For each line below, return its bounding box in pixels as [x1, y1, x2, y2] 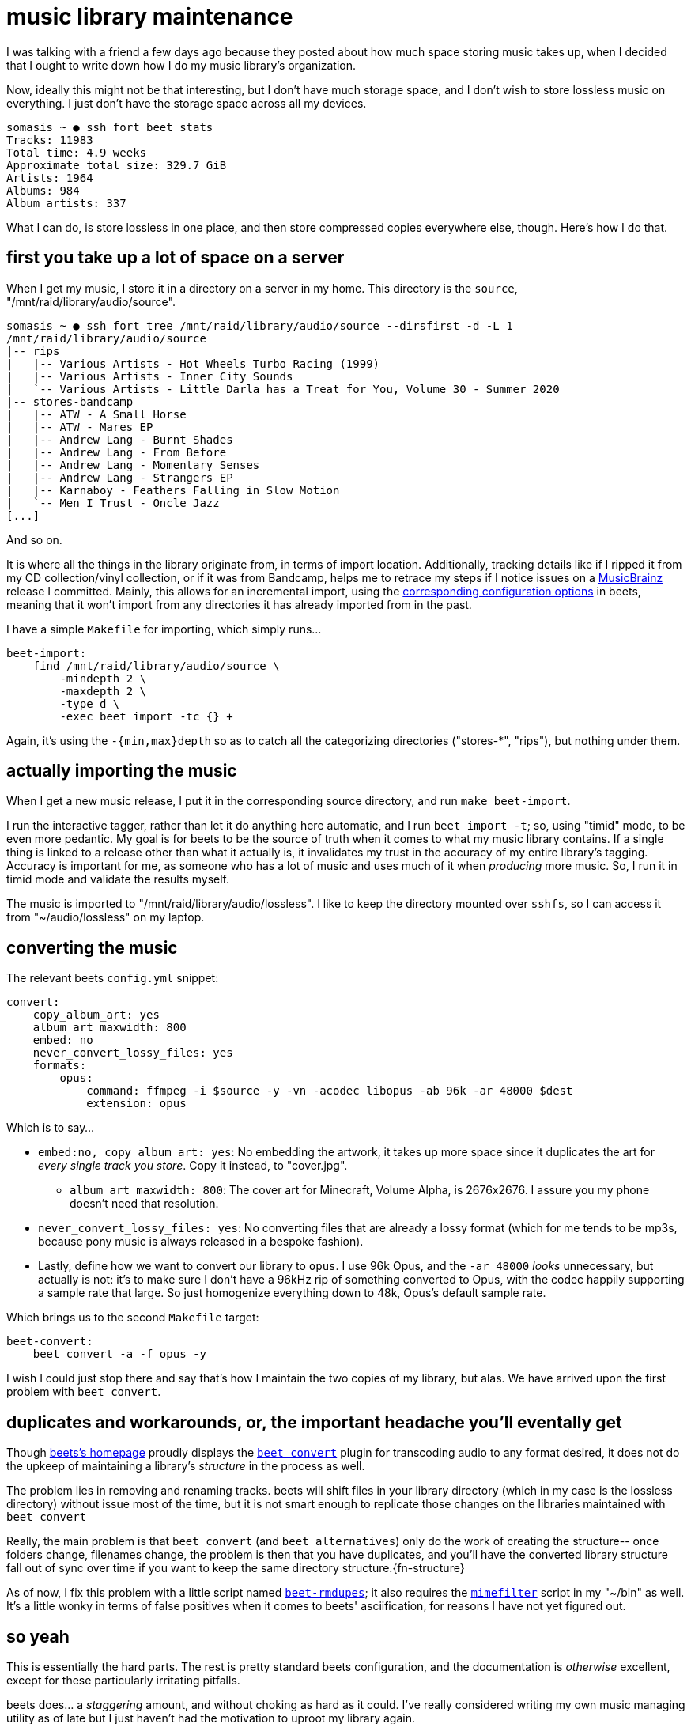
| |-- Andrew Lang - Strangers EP [6, 471, 233, 484]
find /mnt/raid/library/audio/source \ [32, 659, 280, 672]
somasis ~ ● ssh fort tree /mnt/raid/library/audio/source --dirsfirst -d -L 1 [6, 319, 513, 332]
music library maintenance [6, 3, 293, 30]
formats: [32, 1059, 87, 1072]
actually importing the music [6, 761, 237, 781]
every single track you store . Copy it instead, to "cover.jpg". [38, 1159, 348, 1173]
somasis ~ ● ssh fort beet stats [6, 120, 213, 134]
